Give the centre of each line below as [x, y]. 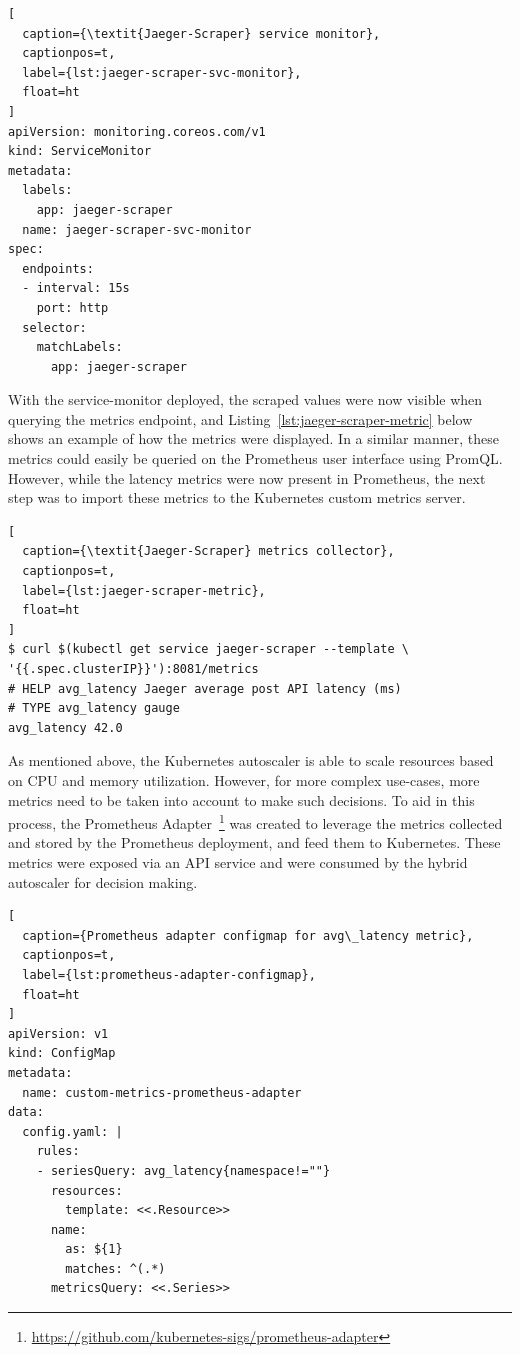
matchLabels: [79, 347]
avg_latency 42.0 [65, 727]
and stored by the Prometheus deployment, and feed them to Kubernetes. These [254, 842]
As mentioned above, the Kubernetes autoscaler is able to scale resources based [251, 760]
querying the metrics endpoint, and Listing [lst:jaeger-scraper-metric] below [240, 418]
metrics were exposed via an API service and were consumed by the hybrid [238, 862]
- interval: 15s [76, 288]
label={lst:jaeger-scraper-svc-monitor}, [162, 72]
